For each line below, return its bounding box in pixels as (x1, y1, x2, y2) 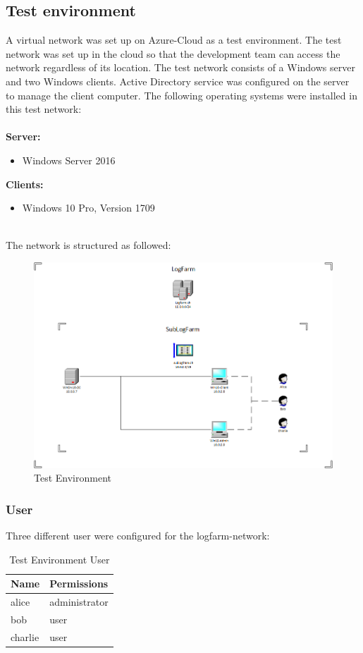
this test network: (6, 102, 82, 116)
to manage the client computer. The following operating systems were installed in (6, 87, 357, 102)
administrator (49, 594, 109, 609)
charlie (11, 629, 39, 644)
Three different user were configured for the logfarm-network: (6, 528, 270, 543)
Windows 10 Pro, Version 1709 (22, 200, 155, 215)
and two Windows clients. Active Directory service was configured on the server (6, 73, 350, 88)
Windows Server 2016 (22, 152, 116, 167)
